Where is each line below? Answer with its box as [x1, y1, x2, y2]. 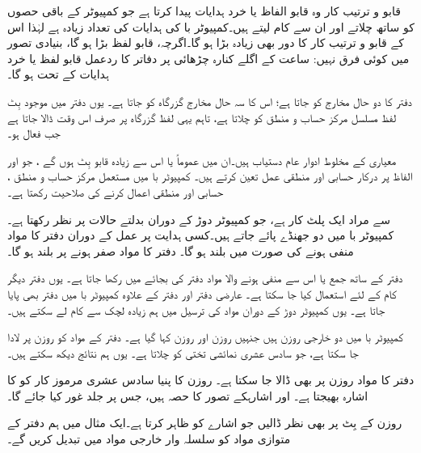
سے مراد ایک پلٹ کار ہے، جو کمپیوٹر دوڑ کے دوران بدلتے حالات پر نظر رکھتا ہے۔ [7, 210, 390, 227]
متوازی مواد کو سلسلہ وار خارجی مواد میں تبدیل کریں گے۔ [7, 430, 291, 447]
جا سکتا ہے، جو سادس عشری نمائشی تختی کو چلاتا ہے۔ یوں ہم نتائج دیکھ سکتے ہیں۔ [7, 344, 359, 361]
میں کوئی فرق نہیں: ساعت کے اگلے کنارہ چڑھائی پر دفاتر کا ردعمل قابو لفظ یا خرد [7, 49, 410, 66]
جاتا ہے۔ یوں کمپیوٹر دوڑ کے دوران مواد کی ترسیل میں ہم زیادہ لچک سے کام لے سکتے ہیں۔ [7, 301, 385, 318]
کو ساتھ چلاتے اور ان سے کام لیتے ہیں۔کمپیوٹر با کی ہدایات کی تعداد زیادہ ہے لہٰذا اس [7, 18, 415, 35]
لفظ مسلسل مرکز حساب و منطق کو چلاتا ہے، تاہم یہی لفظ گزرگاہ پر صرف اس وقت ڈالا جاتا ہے [7, 108, 397, 125]
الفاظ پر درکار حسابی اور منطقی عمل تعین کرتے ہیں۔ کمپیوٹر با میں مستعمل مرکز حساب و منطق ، [7, 167, 413, 184]
